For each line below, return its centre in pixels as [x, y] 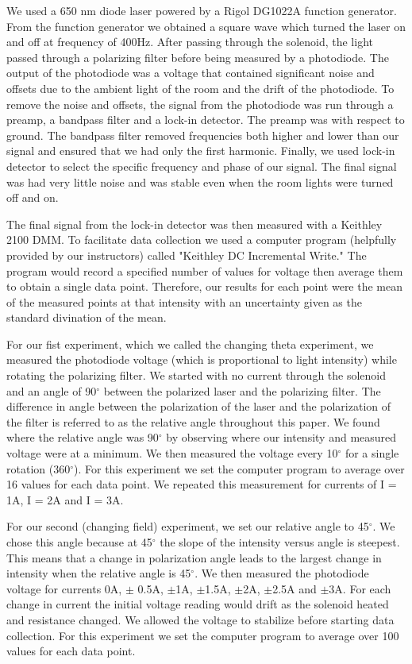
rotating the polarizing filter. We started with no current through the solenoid [196, 375]
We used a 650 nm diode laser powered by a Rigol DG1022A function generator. [202, 10]
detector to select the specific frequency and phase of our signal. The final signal [202, 166]
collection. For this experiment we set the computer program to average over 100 [203, 635]
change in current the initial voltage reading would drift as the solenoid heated [198, 604]
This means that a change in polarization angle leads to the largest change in [194, 557]
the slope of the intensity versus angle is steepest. [280, 542]
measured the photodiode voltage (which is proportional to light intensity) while [202, 359]
